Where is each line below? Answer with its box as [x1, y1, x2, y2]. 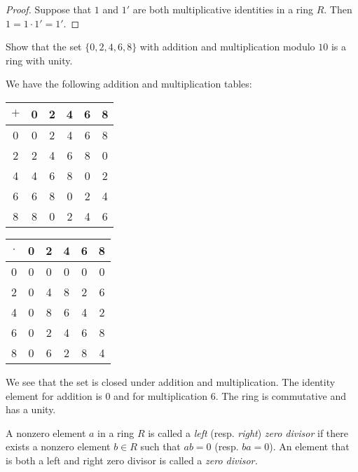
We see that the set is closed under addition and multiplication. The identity [6, 374, 336, 389]
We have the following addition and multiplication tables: [6, 76, 252, 91]
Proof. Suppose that [6, 2, 92, 16]
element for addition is [6, 388, 102, 403]
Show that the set [6, 39, 82, 54]
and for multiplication [113, 388, 207, 403]
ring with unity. [6, 53, 73, 67]
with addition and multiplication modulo [139, 39, 315, 54]
